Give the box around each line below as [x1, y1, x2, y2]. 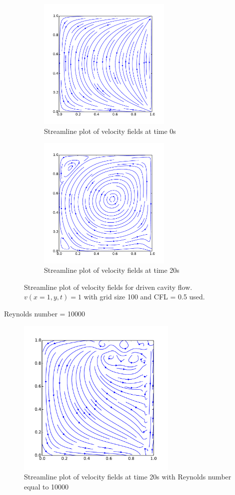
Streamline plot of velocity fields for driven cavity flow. [24, 281, 192, 292]
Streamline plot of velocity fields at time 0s [44, 125, 176, 136]
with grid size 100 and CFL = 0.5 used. [83, 291, 205, 302]
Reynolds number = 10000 [4, 308, 85, 318]
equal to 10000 [24, 481, 69, 491]
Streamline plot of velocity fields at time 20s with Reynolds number [24, 471, 231, 482]
